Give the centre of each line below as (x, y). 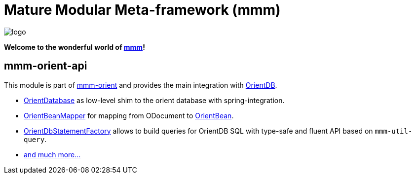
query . (35, 139)
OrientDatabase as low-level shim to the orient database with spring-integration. (154, 100)
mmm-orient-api (46, 66)
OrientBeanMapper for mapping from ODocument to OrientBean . (129, 115)
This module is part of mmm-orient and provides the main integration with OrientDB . (141, 85)
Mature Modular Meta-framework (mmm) (142, 10)
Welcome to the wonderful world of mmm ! (75, 47)
